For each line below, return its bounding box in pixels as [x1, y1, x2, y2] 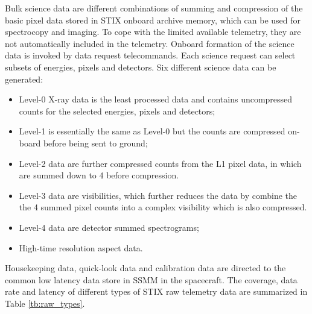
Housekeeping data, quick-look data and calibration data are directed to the [5, 262, 286, 274]
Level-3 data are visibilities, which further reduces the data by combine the [19, 189, 298, 201]
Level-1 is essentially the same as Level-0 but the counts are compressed [19, 125, 285, 137]
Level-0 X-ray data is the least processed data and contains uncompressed [19, 93, 293, 105]
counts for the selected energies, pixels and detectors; [19, 104, 215, 117]
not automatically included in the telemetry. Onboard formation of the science [5, 37, 294, 49]
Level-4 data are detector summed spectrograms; [19, 221, 199, 233]
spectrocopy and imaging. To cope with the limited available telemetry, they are [5, 25, 301, 38]
